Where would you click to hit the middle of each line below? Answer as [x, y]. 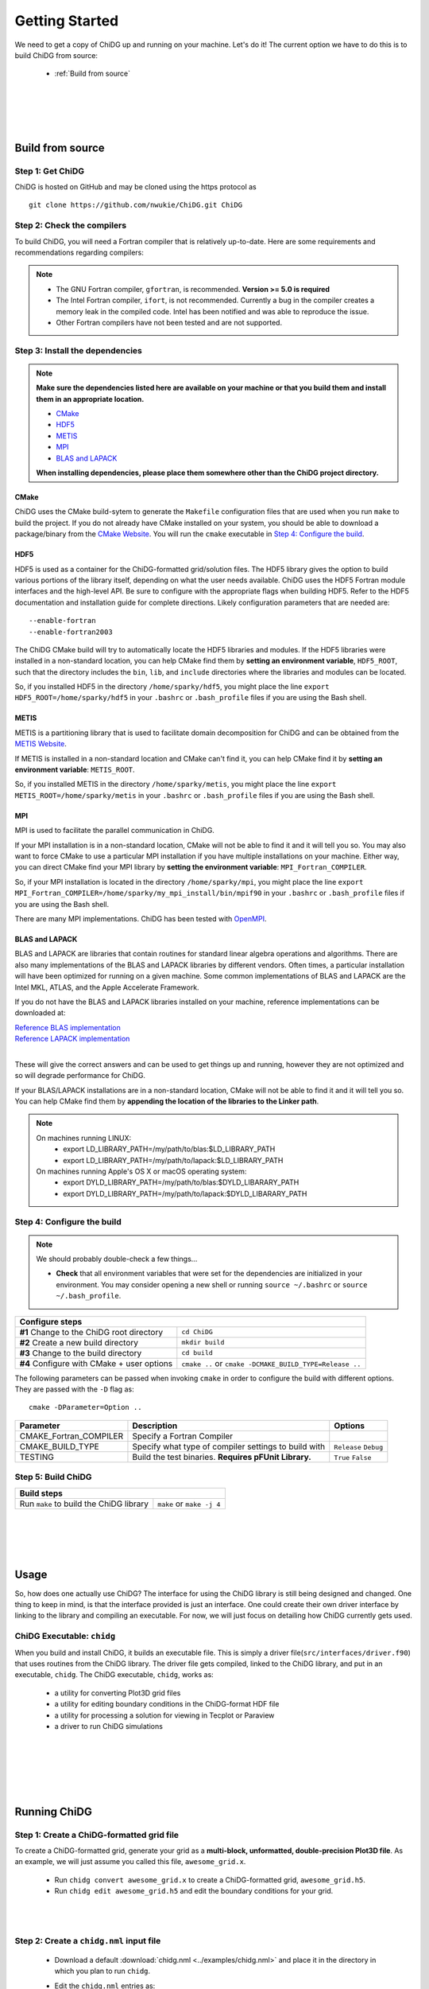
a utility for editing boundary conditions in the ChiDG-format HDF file [167, 1704]
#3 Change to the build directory [81, 1353]
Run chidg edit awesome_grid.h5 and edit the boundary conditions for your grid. [194, 1891]
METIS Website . [41, 744]
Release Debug [359, 1447]
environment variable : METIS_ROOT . [75, 770]
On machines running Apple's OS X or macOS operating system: [141, 1171]
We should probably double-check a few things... [117, 1259]
